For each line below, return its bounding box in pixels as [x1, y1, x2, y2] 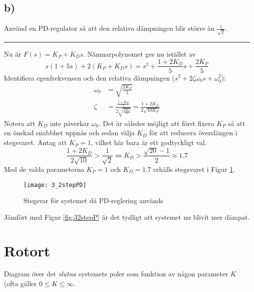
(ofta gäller [4, 278, 37, 289]
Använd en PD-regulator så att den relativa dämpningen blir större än [4, 23, 215, 33]
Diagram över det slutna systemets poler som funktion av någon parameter [4, 269, 228, 279]
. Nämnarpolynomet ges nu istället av [83, 48, 196, 59]
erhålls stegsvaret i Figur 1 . [153, 164, 235, 174]
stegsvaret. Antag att [4, 137, 67, 147]
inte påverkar [50, 118, 89, 128]
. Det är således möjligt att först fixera [99, 118, 214, 128]
